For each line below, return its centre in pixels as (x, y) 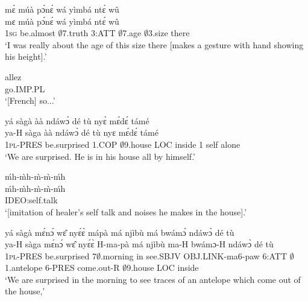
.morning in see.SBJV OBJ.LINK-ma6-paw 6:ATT (194, 255)
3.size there (169, 33)
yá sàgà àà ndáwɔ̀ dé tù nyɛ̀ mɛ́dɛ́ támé (77, 120)
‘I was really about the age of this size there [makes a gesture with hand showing (154, 44)
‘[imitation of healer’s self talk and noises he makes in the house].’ (126, 211)
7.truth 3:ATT (89, 33)
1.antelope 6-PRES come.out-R (62, 268)
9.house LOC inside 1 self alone (182, 144)
